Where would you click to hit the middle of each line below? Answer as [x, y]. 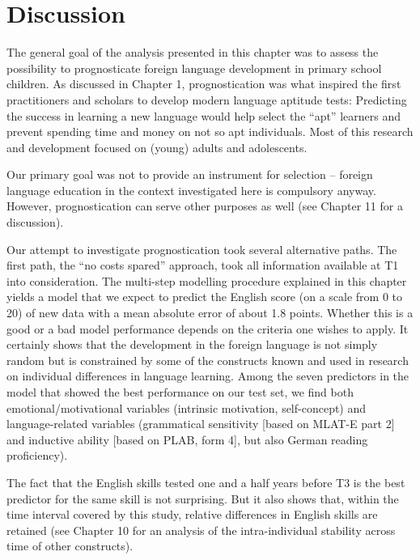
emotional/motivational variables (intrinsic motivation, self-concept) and [187, 407]
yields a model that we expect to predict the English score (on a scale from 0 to [205, 297]
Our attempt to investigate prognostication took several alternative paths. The [202, 249]
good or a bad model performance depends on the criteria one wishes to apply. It [208, 328]
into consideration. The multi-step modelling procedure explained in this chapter [207, 280]
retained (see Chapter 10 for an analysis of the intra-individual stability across [201, 530]
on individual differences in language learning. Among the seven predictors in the [208, 376]
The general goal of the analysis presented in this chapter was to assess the [193, 52]
